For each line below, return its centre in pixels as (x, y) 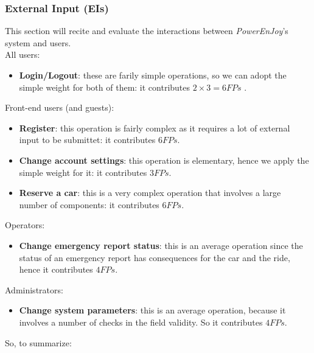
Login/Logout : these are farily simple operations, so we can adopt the (153, 75)
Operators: (25, 225)
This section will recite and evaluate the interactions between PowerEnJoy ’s (147, 31)
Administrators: (34, 289)
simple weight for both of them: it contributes (105, 87)
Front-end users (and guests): (60, 107)
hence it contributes (56, 269)
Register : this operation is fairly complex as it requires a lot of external (155, 128)
